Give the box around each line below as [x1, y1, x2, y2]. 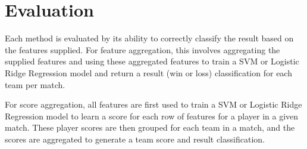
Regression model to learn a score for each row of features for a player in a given [5, 109, 299, 122]
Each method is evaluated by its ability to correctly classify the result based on [5, 32, 294, 44]
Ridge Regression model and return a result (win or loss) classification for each [5, 66, 292, 79]
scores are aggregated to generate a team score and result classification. [5, 132, 265, 145]
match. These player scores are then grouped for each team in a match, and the [5, 121, 295, 134]
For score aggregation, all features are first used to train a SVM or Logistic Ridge [5, 98, 302, 111]
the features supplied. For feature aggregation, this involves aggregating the [5, 43, 280, 56]
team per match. [5, 78, 65, 90]
